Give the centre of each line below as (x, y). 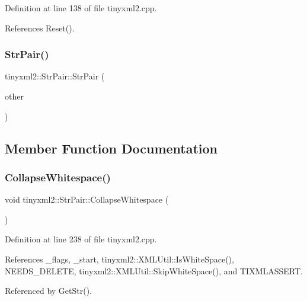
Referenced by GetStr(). (48, 291)
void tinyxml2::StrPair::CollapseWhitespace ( (87, 199)
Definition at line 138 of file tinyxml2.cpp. (81, 8)
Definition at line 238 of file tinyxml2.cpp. (81, 239)
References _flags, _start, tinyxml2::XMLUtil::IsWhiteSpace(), (119, 259)
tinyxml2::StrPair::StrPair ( (55, 76)
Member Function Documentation (111, 148)
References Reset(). (40, 28)
